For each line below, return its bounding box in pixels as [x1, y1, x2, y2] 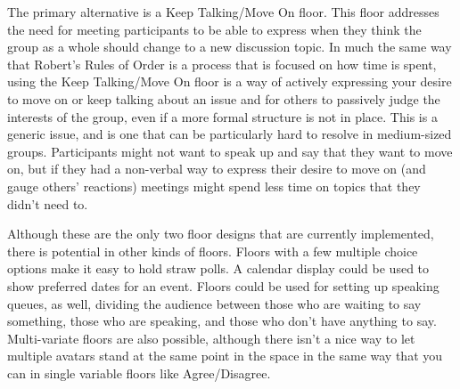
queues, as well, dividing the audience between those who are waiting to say [7, 294, 422, 312]
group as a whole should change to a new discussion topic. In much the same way [7, 37, 452, 56]
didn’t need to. [7, 194, 88, 213]
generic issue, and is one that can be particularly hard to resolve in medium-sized [7, 125, 452, 143]
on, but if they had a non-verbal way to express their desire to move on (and [7, 159, 426, 178]
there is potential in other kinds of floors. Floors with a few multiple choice [7, 241, 418, 260]
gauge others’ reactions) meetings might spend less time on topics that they [7, 176, 421, 195]
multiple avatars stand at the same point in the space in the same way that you [7, 346, 443, 365]
